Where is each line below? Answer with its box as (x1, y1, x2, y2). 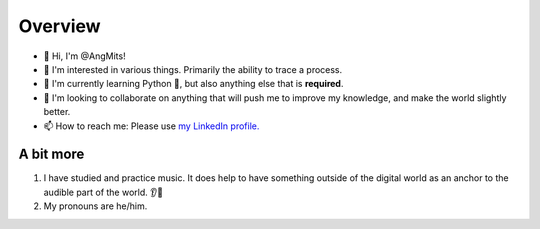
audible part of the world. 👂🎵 (43, 186, 164, 198)
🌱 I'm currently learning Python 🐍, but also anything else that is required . (43, 78, 344, 90)
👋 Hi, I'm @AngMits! (43, 50, 126, 62)
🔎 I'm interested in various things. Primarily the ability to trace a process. (43, 63, 343, 75)
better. (43, 106, 71, 118)
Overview (18, 15, 101, 37)
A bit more (18, 146, 85, 163)
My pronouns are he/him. (43, 200, 148, 212)
